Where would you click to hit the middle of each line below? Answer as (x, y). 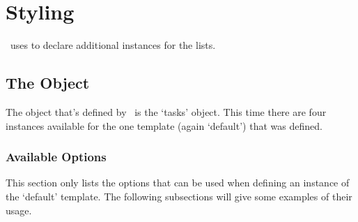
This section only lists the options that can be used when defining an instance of (178, 183)
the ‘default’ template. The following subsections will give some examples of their (179, 196)
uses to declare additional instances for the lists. (113, 45)
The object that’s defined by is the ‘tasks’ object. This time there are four (166, 111)
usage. (19, 210)
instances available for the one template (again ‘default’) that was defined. (164, 125)
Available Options (56, 157)
